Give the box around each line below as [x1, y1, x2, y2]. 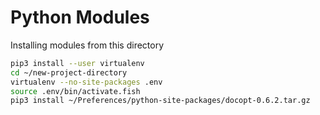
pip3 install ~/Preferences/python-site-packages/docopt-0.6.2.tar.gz [10, 96, 311, 106]
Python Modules [10, 6, 150, 29]
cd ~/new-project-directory [10, 67, 128, 78]
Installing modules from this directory [10, 39, 165, 51]
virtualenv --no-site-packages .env [10, 77, 163, 87]
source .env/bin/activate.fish [10, 86, 141, 96]
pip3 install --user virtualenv [10, 58, 145, 68]
